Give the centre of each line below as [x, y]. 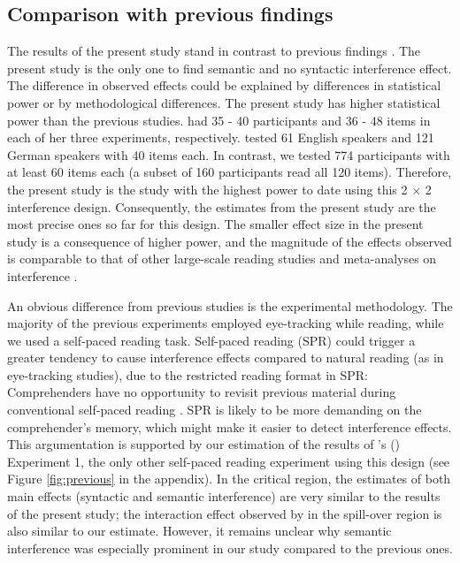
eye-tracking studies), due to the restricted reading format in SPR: [188, 374]
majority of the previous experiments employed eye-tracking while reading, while [226, 323]
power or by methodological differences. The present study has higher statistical [224, 102]
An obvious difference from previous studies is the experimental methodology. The [230, 305]
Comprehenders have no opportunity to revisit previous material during [202, 392]
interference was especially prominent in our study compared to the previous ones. [230, 548]
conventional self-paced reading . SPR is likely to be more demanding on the [215, 410]
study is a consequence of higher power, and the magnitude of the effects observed [230, 241]
